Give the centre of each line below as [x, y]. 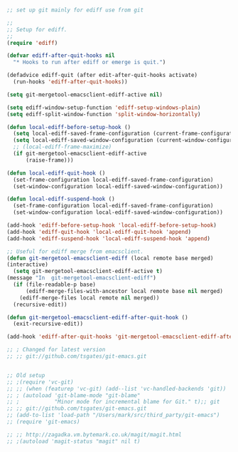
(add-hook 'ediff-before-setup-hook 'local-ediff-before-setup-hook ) [112, 225]
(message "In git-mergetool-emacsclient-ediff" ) [82, 278]
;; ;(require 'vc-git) [40, 382]
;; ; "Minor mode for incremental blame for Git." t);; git [113, 402]
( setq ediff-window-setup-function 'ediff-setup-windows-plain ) [104, 108]
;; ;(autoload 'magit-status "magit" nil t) [74, 441]
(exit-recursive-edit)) [48, 324]
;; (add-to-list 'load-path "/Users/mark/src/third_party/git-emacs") [113, 415]
